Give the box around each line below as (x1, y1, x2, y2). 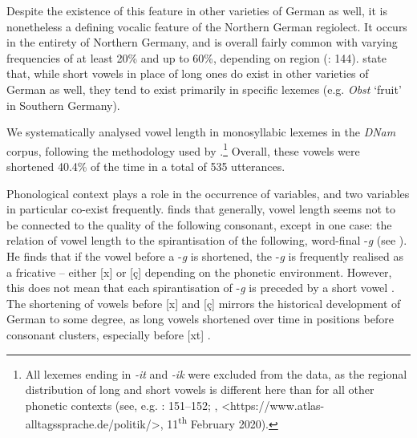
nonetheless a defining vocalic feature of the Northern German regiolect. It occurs (6, 18, 407, 34)
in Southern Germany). (6, 96, 120, 113)
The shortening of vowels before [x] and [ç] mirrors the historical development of (6, 294, 401, 311)
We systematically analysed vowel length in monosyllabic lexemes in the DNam (6, 124, 396, 140)
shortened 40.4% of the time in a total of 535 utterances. (6, 158, 285, 174)
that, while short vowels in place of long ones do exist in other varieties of (6, 65, 369, 82)
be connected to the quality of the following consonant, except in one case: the (6, 216, 392, 233)
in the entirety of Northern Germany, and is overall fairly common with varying (6, 34, 398, 51)
